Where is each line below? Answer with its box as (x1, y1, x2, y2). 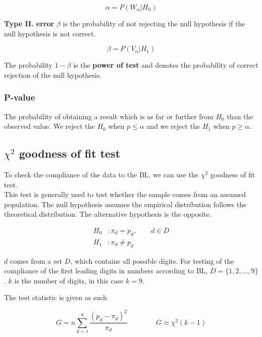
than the (227, 111, 253, 121)
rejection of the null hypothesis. (4, 69, 102, 80)
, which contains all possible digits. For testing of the (70, 255, 234, 266)
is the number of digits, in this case (14, 275, 124, 285)
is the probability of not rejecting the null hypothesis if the (63, 18, 245, 28)
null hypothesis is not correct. (4, 28, 96, 38)
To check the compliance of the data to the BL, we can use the (4, 169, 198, 179)
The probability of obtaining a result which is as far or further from (4, 111, 214, 121)
